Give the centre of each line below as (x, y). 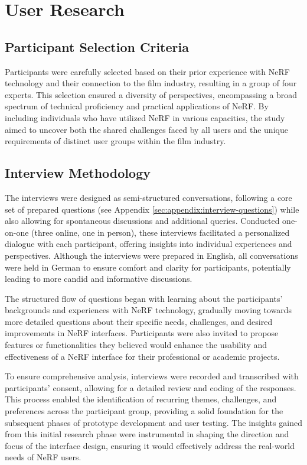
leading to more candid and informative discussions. (99, 279)
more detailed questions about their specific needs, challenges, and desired (139, 321)
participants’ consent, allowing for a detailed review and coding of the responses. (151, 387)
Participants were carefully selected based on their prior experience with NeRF (147, 71)
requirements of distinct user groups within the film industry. (115, 141)
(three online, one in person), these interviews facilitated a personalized (161, 232)
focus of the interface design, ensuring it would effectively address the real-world (150, 445)
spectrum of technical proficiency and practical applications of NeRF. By (137, 106)
